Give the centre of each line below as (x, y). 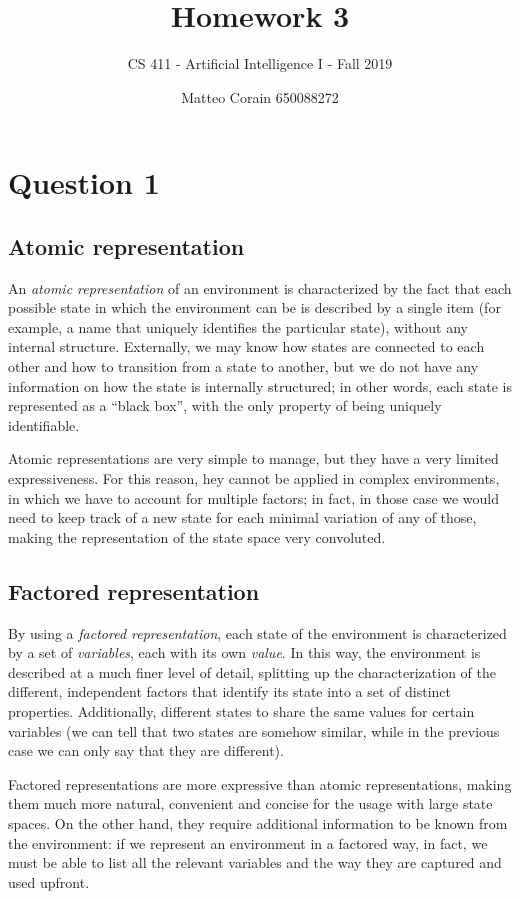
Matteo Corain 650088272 (260, 96)
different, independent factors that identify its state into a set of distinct (230, 691)
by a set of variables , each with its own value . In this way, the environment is (244, 652)
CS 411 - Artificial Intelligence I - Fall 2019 (260, 63)
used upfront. (49, 881)
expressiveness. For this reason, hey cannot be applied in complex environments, (254, 478)
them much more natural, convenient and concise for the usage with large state (250, 803)
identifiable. (44, 424)
